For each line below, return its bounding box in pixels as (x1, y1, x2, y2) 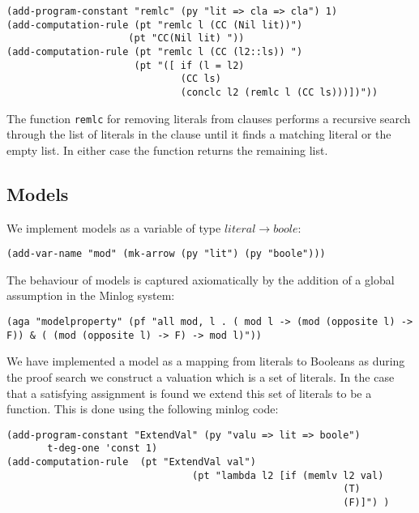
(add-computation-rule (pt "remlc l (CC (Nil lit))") (6, 19, 303, 31)
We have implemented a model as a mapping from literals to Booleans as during (6, 353, 405, 370)
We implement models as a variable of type (6, 219, 221, 236)
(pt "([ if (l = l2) (134, 59, 245, 71)
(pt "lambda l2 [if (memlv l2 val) (192, 469, 384, 481)
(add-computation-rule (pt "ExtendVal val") (6, 456, 256, 468)
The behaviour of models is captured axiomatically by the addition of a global (6, 271, 395, 288)
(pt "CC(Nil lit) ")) (128, 32, 245, 45)
